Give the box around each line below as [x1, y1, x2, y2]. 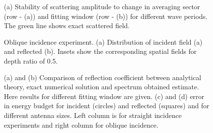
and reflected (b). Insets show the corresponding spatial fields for [4, 46, 197, 56]
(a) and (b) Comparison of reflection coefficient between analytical [4, 72, 201, 82]
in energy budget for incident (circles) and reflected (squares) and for [4, 100, 210, 111]
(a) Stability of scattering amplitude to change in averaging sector [4, 1, 200, 11]
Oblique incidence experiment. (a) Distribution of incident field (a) [4, 36, 203, 47]
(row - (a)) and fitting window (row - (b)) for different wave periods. [4, 11, 208, 21]
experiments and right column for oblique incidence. [4, 119, 159, 130]
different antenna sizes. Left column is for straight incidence [4, 110, 182, 120]
